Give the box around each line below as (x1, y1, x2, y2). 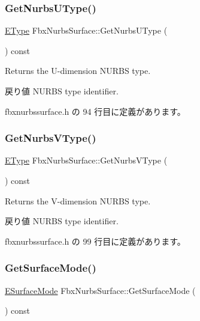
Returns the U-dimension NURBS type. (5, 64, 151, 77)
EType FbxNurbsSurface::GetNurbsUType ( (5, 24, 168, 37)
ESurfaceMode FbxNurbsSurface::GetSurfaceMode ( (5, 284, 196, 296)
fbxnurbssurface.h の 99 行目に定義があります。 (5, 234, 186, 247)
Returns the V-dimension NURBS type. (5, 194, 151, 207)
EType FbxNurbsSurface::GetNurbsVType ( (5, 154, 168, 167)
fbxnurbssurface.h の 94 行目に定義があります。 (5, 105, 186, 117)
